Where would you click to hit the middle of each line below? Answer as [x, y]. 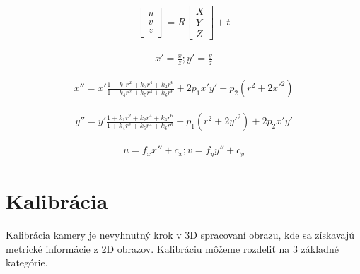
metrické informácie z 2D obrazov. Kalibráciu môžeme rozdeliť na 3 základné [172, 248]
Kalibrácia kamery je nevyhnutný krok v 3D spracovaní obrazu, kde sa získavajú [180, 234]
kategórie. [27, 262]
